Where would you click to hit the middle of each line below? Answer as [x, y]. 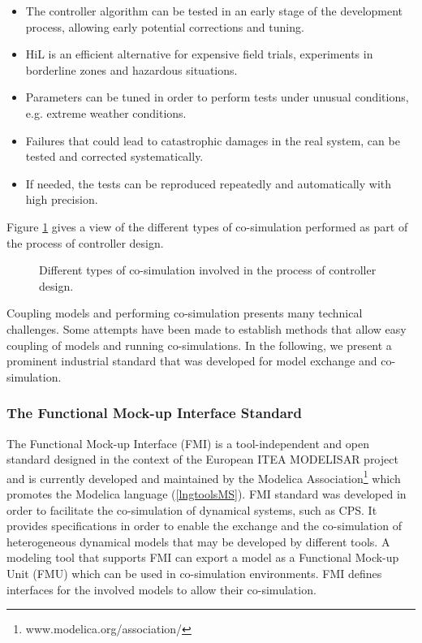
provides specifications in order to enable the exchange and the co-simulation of [204, 526]
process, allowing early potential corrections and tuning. [165, 26]
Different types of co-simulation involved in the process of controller [208, 270]
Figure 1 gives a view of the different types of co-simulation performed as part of [207, 226]
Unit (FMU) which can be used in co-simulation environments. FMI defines [194, 573]
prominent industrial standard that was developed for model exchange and [192, 361]
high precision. [62, 199]
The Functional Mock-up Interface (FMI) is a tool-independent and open [188, 443]
